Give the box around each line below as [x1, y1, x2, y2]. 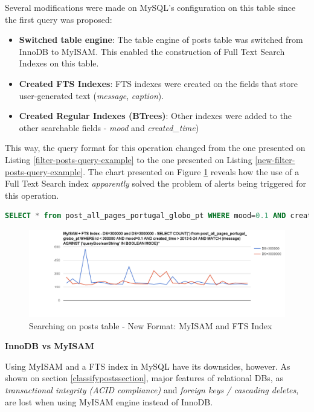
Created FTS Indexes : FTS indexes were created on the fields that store [19, 77, 298, 89]
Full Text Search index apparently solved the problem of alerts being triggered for [5, 177, 307, 190]
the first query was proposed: [5, 13, 112, 25]
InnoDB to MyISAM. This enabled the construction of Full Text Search [19, 45, 285, 57]
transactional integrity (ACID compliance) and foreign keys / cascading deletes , [5, 383, 299, 396]
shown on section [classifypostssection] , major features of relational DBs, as [5, 372, 283, 384]
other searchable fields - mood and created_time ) [19, 121, 199, 134]
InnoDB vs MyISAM [5, 340, 94, 352]
